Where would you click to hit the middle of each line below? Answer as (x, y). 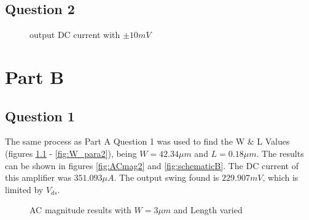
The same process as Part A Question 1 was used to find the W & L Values (147, 141)
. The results (280, 153)
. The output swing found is (166, 177)
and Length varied (208, 210)
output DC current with (75, 35)
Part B (35, 76)
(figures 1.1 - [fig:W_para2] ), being (71, 153)
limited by (24, 189)
